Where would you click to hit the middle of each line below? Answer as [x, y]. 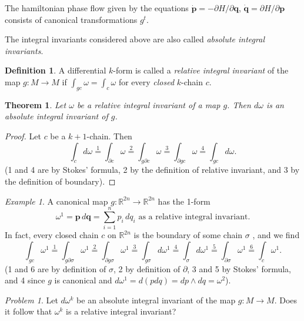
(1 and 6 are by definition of [56, 268]
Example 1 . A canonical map [56, 201]
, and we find [276, 235]
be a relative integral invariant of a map [148, 104]
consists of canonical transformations [71, 19]
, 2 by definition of [147, 268]
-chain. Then [109, 136]
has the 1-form [184, 201]
